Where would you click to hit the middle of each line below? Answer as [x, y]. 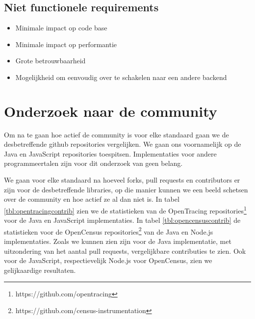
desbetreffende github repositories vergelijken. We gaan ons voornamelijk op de [123, 144]
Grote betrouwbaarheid [51, 61]
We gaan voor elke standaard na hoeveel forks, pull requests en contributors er [122, 180]
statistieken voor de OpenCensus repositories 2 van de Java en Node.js [109, 231]
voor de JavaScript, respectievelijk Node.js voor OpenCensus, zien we [108, 260]
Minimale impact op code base [61, 28]
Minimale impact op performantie [66, 44]
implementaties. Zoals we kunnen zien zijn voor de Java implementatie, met [118, 241]
